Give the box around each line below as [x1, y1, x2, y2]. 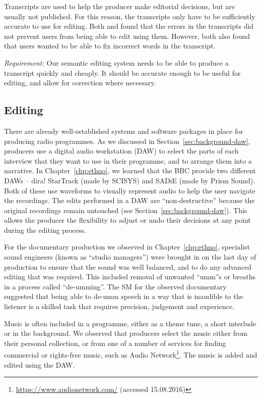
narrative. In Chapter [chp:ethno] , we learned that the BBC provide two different [4, 165, 256, 176]
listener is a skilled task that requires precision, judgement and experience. [4, 301, 234, 312]
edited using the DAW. [4, 359, 75, 370]
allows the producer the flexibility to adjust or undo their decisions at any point [4, 215, 251, 225]
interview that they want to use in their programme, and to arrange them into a [4, 155, 252, 166]
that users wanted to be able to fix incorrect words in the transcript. [4, 40, 216, 51]
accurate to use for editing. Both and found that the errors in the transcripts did [4, 21, 254, 31]
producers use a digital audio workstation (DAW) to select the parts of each [4, 145, 239, 156]
